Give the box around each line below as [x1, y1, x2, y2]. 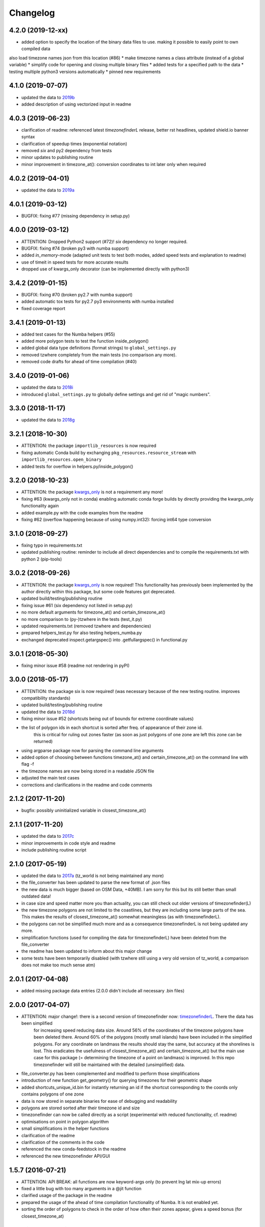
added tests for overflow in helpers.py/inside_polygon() [21, 463, 133, 469]
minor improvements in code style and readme [21, 840, 116, 846]
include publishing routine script [21, 847, 87, 853]
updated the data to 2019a [21, 187, 75, 193]
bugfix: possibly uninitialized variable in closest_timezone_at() [21, 807, 147, 813]
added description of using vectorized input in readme [21, 101, 132, 107]
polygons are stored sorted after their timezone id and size [21, 1105, 140, 1111]
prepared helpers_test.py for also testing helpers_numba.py [21, 630, 142, 636]
